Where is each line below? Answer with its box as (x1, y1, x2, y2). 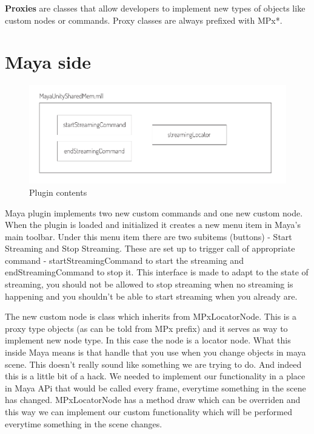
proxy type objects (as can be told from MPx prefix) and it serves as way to (5, 322, 288, 334)
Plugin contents (29, 185, 87, 198)
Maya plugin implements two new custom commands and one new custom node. (5, 206, 303, 219)
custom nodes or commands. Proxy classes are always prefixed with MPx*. (5, 13, 282, 26)
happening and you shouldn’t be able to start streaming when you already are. (5, 289, 298, 302)
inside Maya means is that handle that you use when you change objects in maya (5, 346, 306, 359)
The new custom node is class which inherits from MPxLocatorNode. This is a (5, 310, 296, 323)
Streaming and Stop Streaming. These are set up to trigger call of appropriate (5, 242, 295, 255)
